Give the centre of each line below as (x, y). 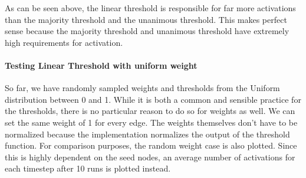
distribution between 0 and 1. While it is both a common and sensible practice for (153, 99)
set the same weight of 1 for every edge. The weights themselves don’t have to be (151, 122)
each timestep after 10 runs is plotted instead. (88, 168)
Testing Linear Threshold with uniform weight (101, 65)
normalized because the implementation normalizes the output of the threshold (147, 134)
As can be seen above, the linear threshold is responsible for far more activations (150, 8)
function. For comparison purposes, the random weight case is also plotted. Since (151, 145)
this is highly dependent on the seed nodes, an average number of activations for (150, 157)
